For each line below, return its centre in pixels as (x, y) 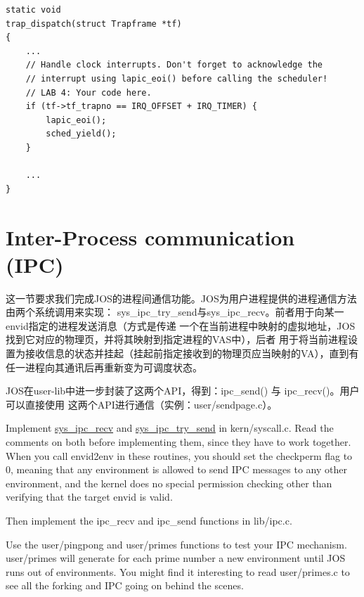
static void (33, 10)
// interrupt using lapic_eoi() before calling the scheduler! (177, 78)
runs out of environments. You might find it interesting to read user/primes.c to (178, 571)
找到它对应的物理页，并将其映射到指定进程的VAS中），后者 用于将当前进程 (177, 339)
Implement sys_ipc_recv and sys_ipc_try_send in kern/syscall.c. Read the (170, 428)
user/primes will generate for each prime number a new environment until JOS (176, 558)
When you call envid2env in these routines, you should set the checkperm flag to (179, 455)
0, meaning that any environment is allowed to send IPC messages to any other (176, 469)
